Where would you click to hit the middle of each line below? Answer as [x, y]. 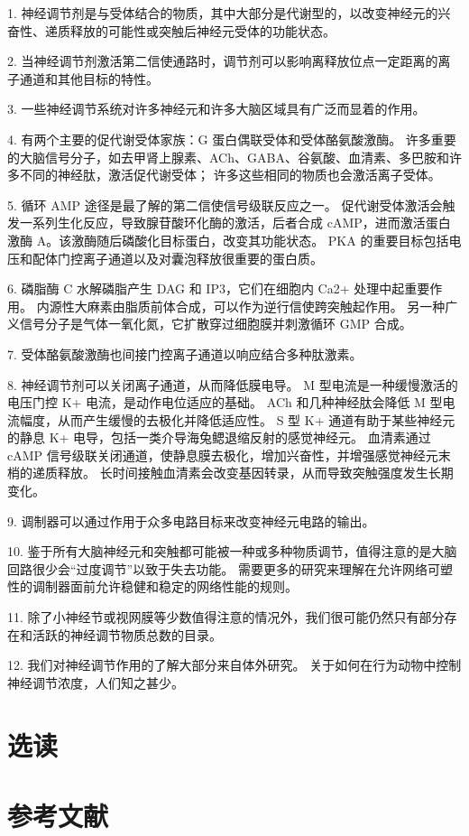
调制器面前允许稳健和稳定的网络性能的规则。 [165, 586]
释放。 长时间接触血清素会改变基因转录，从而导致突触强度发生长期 [255, 473]
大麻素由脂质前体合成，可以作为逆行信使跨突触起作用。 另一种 [260, 306]
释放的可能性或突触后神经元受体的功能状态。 [202, 30]
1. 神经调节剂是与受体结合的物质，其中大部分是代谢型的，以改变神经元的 [223, 13]
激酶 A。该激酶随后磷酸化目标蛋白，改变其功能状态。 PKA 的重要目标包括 [228, 240]
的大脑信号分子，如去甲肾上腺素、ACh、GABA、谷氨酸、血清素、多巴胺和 [228, 157]
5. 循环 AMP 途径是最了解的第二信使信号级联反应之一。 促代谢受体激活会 [225, 204]
